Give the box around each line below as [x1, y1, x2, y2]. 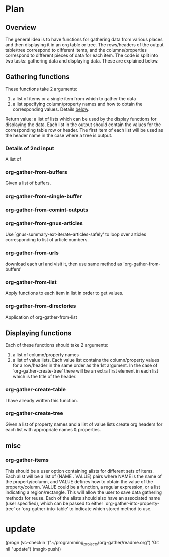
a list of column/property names [12, 352, 79, 358]
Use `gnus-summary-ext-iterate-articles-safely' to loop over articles [5, 231, 147, 237]
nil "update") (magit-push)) [5, 546, 61, 552]
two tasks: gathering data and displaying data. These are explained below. [5, 58, 159, 64]
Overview [5, 23, 37, 32]
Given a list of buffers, [5, 180, 51, 187]
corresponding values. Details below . [12, 106, 90, 112]
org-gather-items [5, 457, 49, 464]
